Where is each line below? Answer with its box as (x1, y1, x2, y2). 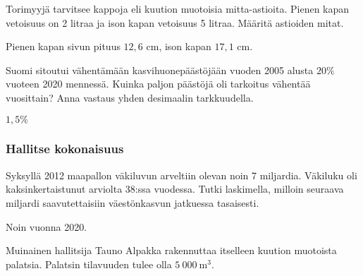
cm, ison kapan (146, 39, 211, 54)
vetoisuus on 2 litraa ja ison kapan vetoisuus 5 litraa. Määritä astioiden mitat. (6, 15, 344, 30)
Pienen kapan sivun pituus (6, 39, 121, 54)
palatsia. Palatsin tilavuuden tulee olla (6, 256, 172, 271)
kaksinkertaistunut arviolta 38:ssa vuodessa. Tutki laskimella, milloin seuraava (6, 181, 344, 196)
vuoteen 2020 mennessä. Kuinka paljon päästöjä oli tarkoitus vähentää (6, 76, 311, 91)
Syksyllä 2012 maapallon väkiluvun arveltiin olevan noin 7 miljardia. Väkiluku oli (6, 167, 357, 182)
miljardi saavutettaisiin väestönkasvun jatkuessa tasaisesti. (6, 195, 259, 210)
